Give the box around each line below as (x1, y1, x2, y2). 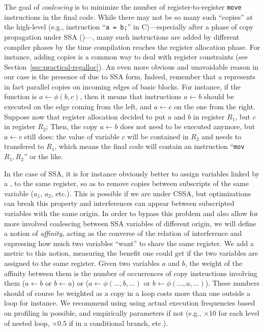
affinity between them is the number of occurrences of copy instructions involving (4, 267, 257, 278)
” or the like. (23, 151, 64, 162)
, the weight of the (185, 258, 243, 268)
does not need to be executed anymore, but (120, 121, 255, 132)
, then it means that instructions (80, 91, 182, 102)
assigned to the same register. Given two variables (4, 258, 160, 268)
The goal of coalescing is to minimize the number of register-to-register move (4, 2, 242, 12)
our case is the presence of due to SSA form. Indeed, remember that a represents (4, 71, 256, 82)
